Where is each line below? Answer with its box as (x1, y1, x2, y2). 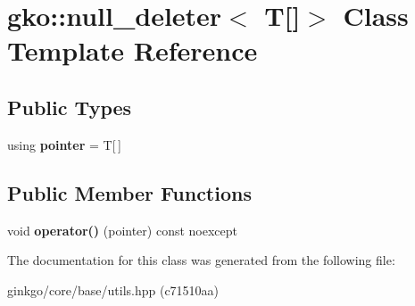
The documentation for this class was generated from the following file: (7, 251, 395, 269)
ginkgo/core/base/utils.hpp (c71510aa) (7, 280, 220, 299)
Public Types (7, 93, 132, 120)
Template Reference (7, 32, 258, 69)
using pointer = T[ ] (7, 135, 121, 153)
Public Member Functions (7, 178, 252, 206)
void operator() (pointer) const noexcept (7, 220, 237, 239)
